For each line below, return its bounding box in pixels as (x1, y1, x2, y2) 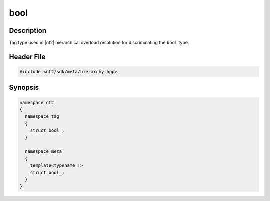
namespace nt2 (19, 100, 54, 105)
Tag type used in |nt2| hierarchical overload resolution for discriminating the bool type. (9, 40, 189, 46)
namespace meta (25, 149, 62, 154)
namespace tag (25, 114, 60, 119)
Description (9, 26, 47, 35)
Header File (9, 52, 46, 61)
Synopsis (9, 83, 39, 92)
